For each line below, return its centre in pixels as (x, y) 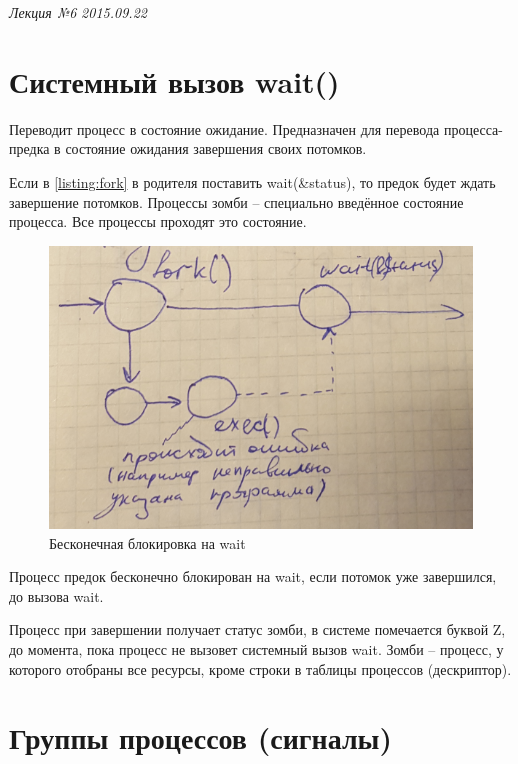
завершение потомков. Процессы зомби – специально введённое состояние (236, 201)
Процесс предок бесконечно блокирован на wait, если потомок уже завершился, (253, 576)
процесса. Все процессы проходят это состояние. (158, 221)
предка (29, 148)
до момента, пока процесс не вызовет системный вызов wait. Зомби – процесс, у (256, 649)
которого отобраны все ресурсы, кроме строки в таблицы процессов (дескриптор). (260, 668)
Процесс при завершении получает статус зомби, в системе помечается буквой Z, (257, 629)
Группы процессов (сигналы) (200, 737)
